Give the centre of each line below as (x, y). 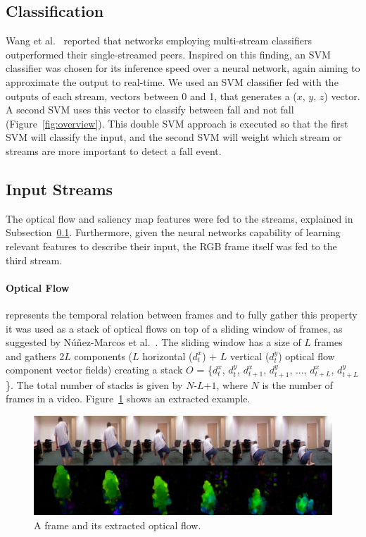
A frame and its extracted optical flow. (118, 525)
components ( (103, 356)
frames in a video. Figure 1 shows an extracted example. (128, 399)
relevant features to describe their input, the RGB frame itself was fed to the (171, 246)
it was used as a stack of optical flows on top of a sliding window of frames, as (174, 328)
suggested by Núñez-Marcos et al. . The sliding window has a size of (153, 342)
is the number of (297, 384)
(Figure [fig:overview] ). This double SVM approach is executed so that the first (177, 123)
